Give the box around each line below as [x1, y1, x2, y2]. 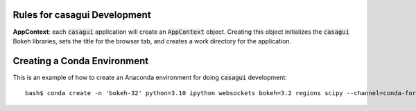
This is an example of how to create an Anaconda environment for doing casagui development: [12, 73, 288, 81]
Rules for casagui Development [12, 9, 152, 21]
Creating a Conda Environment [12, 55, 149, 67]
